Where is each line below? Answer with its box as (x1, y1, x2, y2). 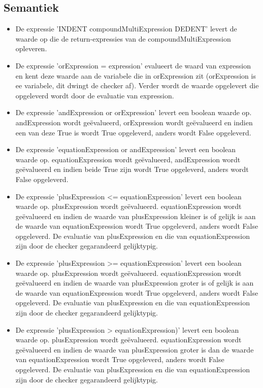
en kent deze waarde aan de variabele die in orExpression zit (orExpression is (15, 70, 256, 81)
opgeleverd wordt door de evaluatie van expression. (15, 90, 174, 100)
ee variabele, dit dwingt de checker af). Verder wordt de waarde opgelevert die (15, 80, 259, 91)
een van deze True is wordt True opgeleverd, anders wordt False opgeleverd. (15, 127, 251, 137)
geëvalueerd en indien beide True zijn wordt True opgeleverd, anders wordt (15, 164, 249, 174)
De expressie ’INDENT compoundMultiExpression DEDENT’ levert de (15, 23, 237, 34)
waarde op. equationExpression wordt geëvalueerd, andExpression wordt (15, 154, 241, 164)
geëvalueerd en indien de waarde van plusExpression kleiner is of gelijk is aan (15, 210, 256, 221)
